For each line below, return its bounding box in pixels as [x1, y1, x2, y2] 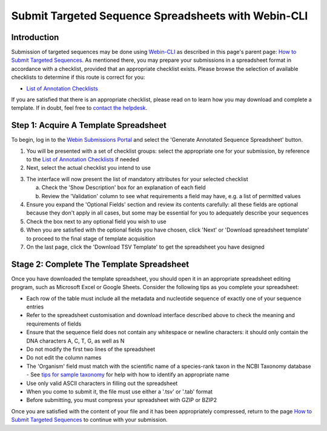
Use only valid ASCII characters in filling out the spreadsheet [26, 379, 178, 387]
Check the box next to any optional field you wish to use [26, 218, 167, 225]
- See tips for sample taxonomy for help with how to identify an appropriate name [26, 371, 230, 378]
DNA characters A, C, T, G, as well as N [26, 337, 125, 344]
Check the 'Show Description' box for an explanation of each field [41, 184, 206, 191]
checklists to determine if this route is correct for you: [11, 73, 145, 81]
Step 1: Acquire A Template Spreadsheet [11, 120, 167, 130]
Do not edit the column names [26, 354, 102, 361]
